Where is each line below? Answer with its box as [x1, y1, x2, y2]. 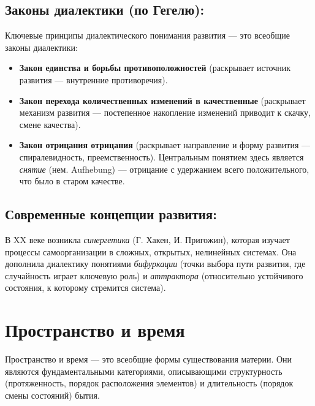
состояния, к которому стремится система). [5, 281, 166, 294]
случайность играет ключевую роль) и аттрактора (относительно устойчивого [5, 269, 303, 282]
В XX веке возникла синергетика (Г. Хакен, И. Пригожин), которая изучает [5, 233, 290, 246]
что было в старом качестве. [19, 175, 125, 187]
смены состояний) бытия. [5, 388, 100, 401]
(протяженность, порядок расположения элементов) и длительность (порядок [5, 377, 294, 389]
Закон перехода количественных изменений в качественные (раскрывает [19, 94, 306, 107]
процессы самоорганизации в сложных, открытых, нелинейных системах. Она [5, 245, 297, 258]
